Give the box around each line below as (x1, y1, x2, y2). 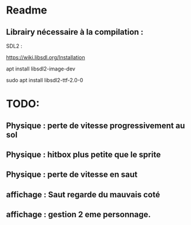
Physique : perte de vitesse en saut (6, 170, 138, 180)
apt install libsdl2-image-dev (6, 65, 75, 72)
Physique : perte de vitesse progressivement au (6, 120, 185, 130)
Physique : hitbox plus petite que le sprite (6, 149, 161, 159)
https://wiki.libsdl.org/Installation (6, 54, 85, 61)
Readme (6, 4, 48, 17)
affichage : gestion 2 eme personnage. (6, 210, 151, 220)
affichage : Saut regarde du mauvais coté (6, 189, 160, 200)
